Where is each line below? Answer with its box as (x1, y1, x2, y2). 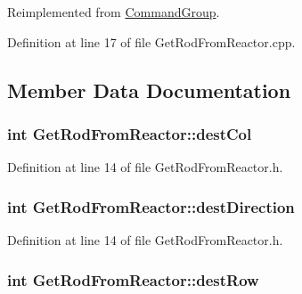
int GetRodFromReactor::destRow (7, 268, 259, 290)
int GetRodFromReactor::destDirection (7, 195, 295, 217)
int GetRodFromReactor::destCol (7, 122, 252, 144)
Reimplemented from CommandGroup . (7, 3, 220, 20)
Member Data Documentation (7, 76, 291, 103)
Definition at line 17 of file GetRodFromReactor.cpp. (7, 32, 296, 51)
